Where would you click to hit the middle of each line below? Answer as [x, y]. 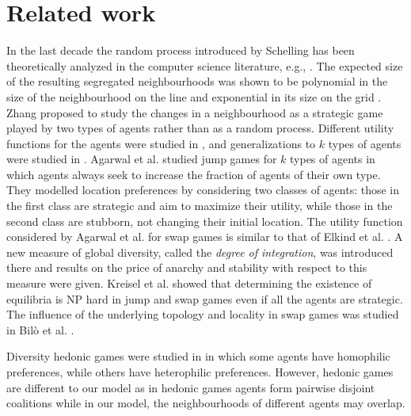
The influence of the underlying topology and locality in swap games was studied [203, 314]
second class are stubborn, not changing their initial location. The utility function [205, 221]
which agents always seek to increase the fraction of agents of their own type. [194, 174]
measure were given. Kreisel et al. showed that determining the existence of [189, 283]
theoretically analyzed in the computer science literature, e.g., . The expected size [205, 65]
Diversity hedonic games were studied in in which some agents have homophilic [198, 356]
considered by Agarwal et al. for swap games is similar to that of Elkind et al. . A [205, 237]
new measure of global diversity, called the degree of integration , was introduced [200, 252]
